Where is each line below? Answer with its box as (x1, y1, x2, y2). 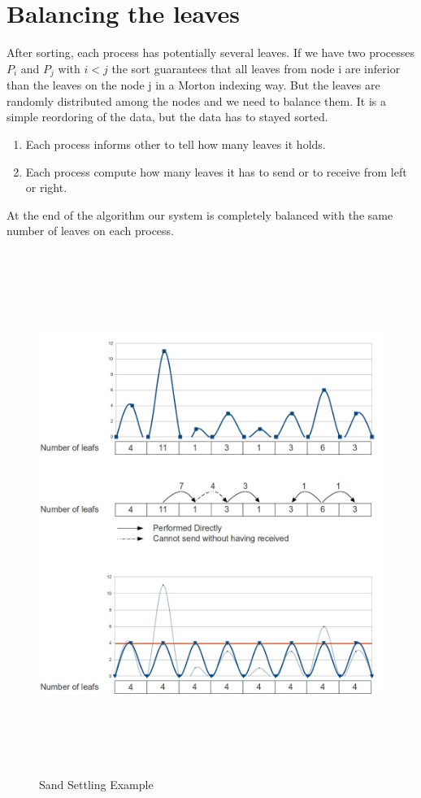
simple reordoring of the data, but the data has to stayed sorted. (7, 108, 328, 125)
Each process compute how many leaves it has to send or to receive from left (25, 163, 407, 180)
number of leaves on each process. (7, 222, 174, 239)
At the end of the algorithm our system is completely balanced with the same (7, 206, 393, 223)
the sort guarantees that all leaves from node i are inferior (111, 59, 401, 76)
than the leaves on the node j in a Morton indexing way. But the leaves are (7, 76, 380, 94)
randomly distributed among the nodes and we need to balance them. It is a (7, 92, 386, 109)
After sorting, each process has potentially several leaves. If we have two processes (7, 44, 415, 61)
